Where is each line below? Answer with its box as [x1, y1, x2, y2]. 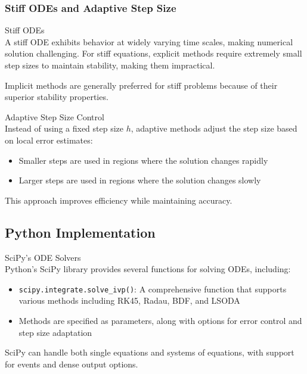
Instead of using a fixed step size [5, 122, 124, 135]
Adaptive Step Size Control [5, 110, 104, 123]
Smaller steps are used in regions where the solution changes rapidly [18, 154, 268, 166]
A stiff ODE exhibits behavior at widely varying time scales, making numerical [5, 35, 293, 48]
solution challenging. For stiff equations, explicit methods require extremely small [5, 47, 302, 60]
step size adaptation [18, 326, 92, 338]
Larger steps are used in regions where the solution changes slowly [18, 174, 261, 186]
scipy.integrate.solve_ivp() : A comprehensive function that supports [18, 282, 287, 295]
